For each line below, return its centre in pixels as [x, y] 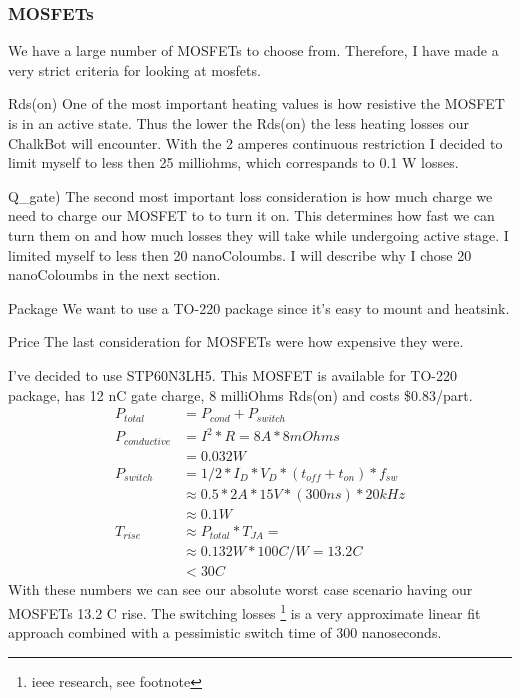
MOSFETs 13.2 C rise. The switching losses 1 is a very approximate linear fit [244, 611]
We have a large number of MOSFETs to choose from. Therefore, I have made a [253, 50]
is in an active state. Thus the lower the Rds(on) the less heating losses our [238, 123]
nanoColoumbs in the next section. [114, 274]
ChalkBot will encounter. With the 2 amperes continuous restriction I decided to [255, 142]
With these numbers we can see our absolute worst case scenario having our [240, 589]
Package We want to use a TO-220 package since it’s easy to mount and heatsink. [259, 307]
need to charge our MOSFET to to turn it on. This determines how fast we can [251, 215]
